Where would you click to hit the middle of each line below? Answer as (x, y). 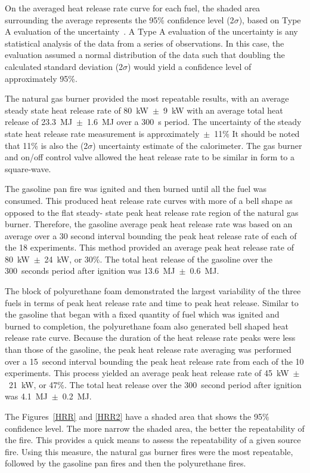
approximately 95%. (41, 78)
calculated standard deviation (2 (64, 66)
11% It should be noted (257, 133)
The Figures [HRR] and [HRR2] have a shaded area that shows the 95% (137, 416)
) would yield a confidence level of (190, 66)
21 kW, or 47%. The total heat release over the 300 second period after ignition (155, 384)
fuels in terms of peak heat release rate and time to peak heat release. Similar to (152, 302)
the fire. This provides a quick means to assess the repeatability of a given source (153, 440)
